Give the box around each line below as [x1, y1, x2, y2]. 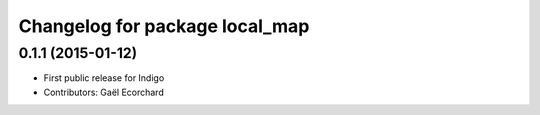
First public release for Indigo [43, 72, 165, 84]
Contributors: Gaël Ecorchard [43, 86, 164, 98]
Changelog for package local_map [18, 15, 310, 37]
